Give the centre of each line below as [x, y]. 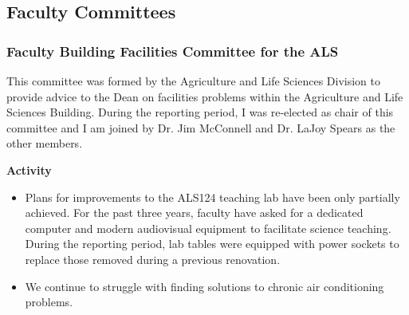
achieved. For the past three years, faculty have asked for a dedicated [194, 213]
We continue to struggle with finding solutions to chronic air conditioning [204, 286]
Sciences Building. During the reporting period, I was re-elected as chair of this [200, 112]
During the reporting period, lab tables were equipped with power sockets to [212, 244]
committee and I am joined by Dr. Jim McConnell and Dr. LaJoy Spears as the [201, 127]
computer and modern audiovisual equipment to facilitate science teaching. [208, 228]
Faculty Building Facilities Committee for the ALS [173, 51]
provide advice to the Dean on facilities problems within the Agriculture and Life [205, 96]
